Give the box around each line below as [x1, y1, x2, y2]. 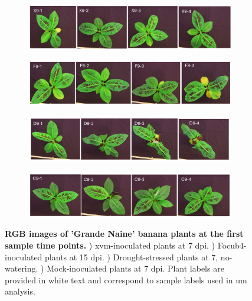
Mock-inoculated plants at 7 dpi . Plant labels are [47, 262, 224, 274]
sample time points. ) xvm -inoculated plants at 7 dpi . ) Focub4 [5, 239, 244, 251]
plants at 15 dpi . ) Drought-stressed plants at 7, [45, 250, 218, 263]
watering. [5, 262, 38, 274]
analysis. [5, 285, 35, 297]
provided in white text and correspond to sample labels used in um [5, 273, 247, 286]
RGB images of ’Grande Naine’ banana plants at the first [5, 227, 244, 240]
